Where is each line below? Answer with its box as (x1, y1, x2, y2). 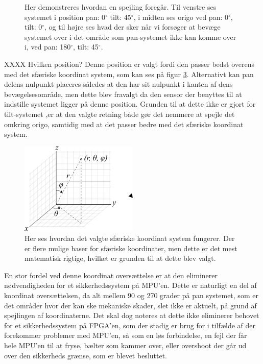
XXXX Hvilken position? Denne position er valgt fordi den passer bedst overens (4, 58, 255, 69)
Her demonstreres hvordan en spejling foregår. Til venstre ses (25, 2, 217, 12)
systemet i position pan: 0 (25, 11, 106, 22)
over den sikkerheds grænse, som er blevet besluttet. (4, 350, 168, 360)
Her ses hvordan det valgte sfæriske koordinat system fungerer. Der (25, 233, 235, 244)
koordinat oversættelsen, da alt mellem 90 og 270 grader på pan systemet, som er (4, 289, 258, 300)
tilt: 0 (25, 21, 42, 32)
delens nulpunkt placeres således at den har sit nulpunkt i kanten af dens (4, 79, 233, 89)
